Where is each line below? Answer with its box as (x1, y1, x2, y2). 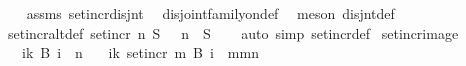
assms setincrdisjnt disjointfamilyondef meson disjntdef (26, 3, 395, 23)
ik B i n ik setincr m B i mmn (21, 42, 259, 63)
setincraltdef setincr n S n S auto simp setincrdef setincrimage (7, 22, 459, 43)
